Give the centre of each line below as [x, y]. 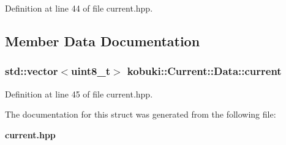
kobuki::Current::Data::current [204, 71]
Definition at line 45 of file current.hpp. [79, 94]
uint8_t [91, 71]
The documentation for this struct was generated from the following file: [141, 114]
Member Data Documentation [103, 41]
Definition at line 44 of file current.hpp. [79, 8]
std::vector [32, 71]
